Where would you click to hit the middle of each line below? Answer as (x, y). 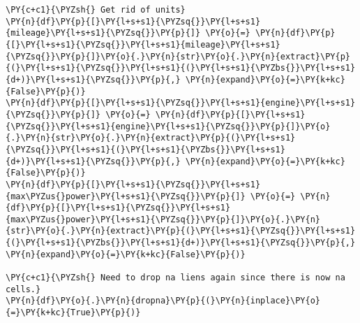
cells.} (23, 289)
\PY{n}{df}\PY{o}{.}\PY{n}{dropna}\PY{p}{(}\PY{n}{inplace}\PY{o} (163, 301)
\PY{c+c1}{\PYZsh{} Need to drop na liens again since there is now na (175, 278)
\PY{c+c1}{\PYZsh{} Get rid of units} (96, 10)
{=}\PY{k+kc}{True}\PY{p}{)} (73, 313)
